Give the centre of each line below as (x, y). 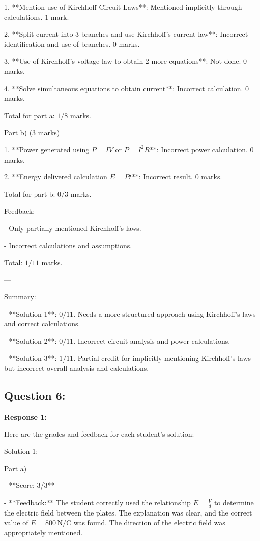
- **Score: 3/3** (30, 485)
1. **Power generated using (47, 149)
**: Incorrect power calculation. (198, 149)
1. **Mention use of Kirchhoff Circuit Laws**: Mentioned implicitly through (123, 7)
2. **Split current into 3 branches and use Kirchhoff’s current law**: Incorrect (126, 34)
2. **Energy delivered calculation (56, 177)
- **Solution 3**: (31, 358)
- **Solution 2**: (31, 341)
